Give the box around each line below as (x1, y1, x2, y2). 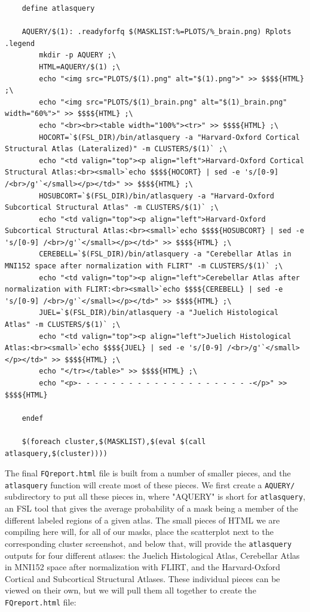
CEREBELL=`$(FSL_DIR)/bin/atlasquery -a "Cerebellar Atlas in (39, 250, 291, 259)
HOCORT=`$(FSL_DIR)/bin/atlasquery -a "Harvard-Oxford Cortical (39, 133, 300, 142)
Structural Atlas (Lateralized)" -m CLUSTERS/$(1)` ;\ (5, 145, 228, 154)
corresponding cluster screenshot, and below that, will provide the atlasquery (5, 537, 292, 549)
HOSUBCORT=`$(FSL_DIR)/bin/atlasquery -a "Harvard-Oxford (39, 191, 275, 200)
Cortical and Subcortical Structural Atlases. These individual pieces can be (5, 572, 280, 585)
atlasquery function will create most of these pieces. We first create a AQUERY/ (5, 478, 295, 491)
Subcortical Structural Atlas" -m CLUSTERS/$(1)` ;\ (5, 203, 219, 212)
